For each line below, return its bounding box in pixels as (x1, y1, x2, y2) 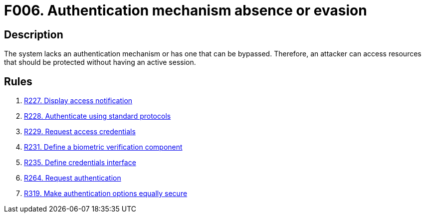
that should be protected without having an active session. (4, 58, 196, 67)
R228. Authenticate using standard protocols (24, 112, 171, 121)
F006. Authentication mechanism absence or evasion (4, 2, 367, 19)
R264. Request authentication (24, 174, 121, 183)
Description (4, 28, 63, 41)
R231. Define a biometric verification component (24, 143, 183, 152)
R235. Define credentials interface (24, 158, 136, 167)
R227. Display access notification (24, 96, 133, 105)
